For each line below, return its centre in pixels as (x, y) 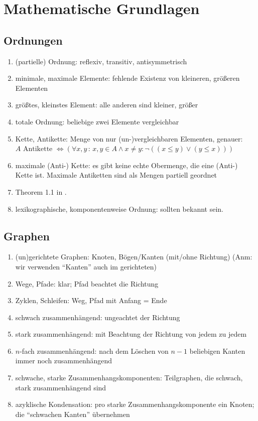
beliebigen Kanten (217, 350)
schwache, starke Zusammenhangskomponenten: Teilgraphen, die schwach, (129, 378)
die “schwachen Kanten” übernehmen (73, 414)
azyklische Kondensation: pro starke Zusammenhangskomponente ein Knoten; (135, 404)
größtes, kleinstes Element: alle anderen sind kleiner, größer (107, 105)
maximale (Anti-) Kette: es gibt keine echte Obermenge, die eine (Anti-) (126, 165)
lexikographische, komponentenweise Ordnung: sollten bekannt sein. (119, 208)
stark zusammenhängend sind (61, 387)
